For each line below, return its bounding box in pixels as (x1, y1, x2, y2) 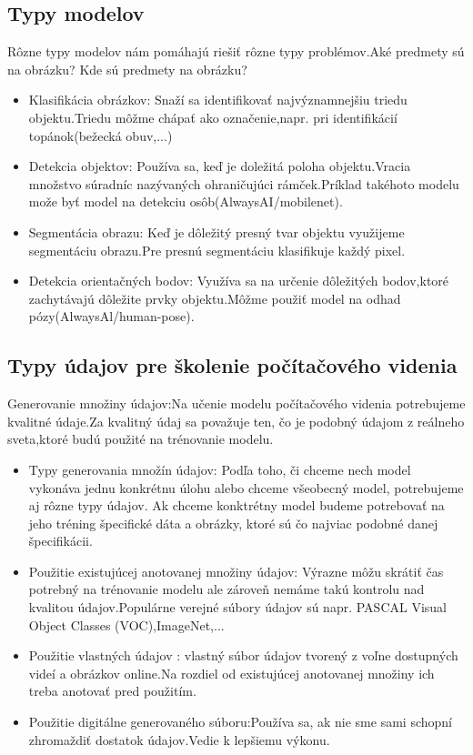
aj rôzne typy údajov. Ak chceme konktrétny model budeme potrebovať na (28, 496, 445, 515)
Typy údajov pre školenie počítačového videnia (7, 351, 458, 379)
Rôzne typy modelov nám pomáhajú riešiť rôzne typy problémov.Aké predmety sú (7, 42, 465, 61)
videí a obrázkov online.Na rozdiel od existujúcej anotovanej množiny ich (28, 663, 435, 682)
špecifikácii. (28, 531, 93, 550)
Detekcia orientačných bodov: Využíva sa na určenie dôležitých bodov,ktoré (28, 271, 449, 290)
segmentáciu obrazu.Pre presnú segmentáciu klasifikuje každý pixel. (28, 240, 406, 259)
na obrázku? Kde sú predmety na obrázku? (7, 59, 247, 78)
